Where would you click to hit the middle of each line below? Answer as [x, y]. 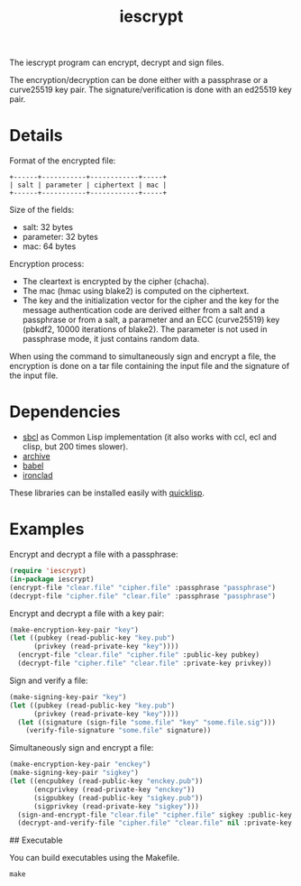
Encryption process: [47, 264]
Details [36, 136]
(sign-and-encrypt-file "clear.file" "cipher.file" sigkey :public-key [155, 815]
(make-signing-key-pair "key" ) [68, 697]
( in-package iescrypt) [52, 579]
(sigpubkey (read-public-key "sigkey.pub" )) [118, 798]
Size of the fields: [42, 210]
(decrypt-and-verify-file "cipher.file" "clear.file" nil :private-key [155, 823]
